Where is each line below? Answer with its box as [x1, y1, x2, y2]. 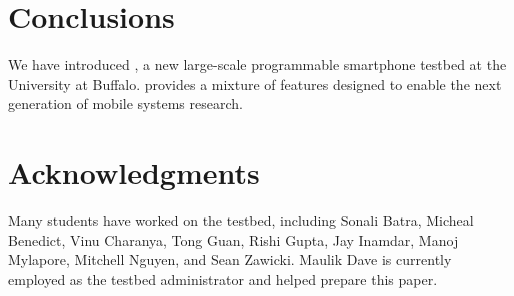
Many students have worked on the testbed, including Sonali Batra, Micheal [8, 210, 474, 231]
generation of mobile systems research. [8, 93, 243, 114]
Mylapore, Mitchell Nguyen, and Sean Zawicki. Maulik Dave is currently [8, 249, 452, 270]
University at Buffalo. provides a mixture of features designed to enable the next [8, 73, 502, 94]
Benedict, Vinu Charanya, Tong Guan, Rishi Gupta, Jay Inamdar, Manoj [8, 229, 459, 250]
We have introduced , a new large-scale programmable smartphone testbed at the [8, 54, 507, 75]
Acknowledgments [8, 152, 260, 193]
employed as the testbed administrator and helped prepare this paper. [8, 268, 438, 289]
